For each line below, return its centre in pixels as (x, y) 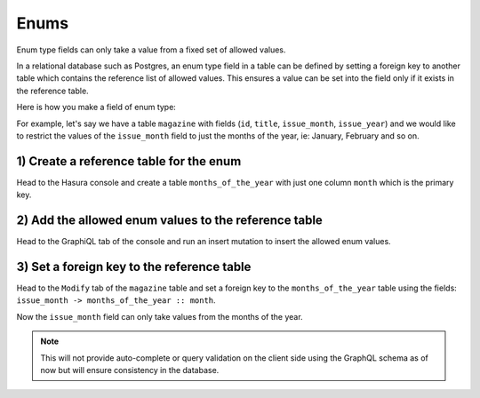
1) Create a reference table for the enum (129, 161)
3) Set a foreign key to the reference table (134, 267)
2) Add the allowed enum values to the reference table (170, 220)
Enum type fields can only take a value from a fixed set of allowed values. (151, 50)
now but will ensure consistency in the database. (130, 370)
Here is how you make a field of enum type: (96, 107)
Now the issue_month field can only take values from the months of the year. (160, 316)
